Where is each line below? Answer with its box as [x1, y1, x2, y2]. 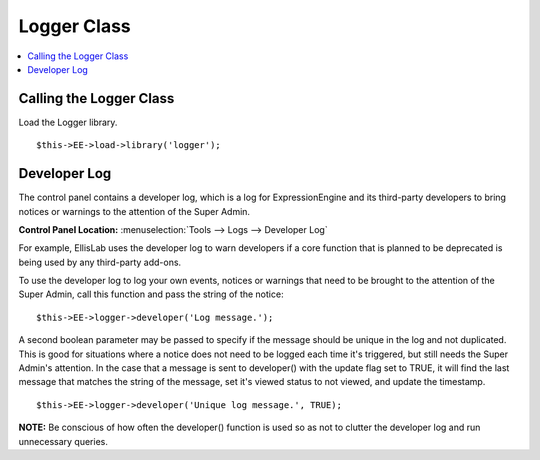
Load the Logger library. [18, 116, 118, 128]
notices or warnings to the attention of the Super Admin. [18, 205, 250, 217]
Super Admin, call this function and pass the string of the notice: [18, 288, 284, 300]
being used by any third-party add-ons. [18, 256, 182, 268]
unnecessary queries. [18, 435, 109, 447]
